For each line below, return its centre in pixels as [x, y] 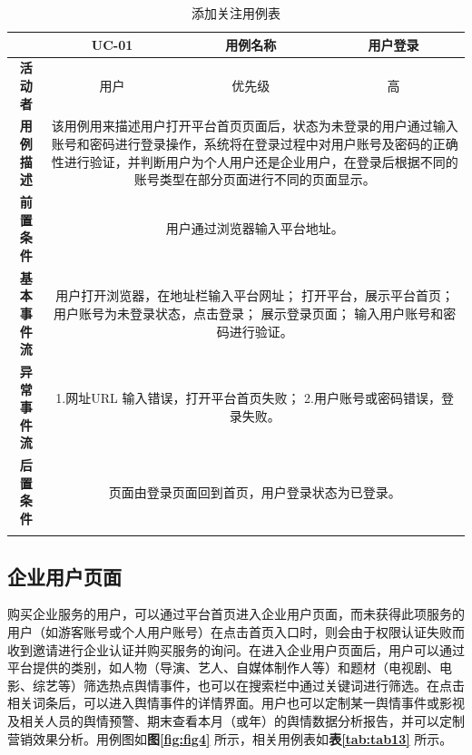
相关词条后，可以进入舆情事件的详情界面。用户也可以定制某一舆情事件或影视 [236, 703]
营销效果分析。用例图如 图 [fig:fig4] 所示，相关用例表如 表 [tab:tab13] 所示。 [230, 738]
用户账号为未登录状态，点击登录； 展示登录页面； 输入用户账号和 [249, 313]
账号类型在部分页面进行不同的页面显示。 [255, 179]
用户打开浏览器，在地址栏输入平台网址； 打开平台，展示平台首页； [255, 295]
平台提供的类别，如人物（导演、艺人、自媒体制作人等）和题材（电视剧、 [223, 667]
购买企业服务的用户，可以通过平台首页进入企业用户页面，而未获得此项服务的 [236, 614]
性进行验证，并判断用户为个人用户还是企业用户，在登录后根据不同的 [255, 161]
